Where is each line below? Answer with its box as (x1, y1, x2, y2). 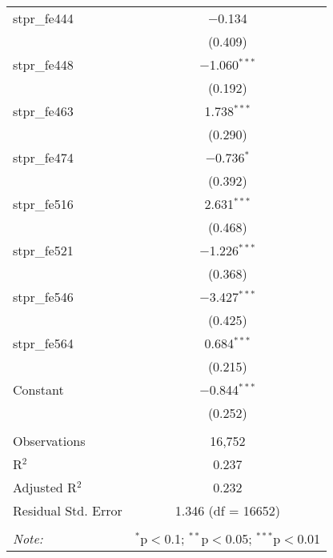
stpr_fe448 (13, 55, 74, 74)
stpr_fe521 (13, 241, 74, 259)
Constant (13, 380, 64, 399)
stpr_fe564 (13, 334, 74, 352)
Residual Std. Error (13, 501, 122, 520)
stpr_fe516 (13, 195, 74, 213)
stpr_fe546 (13, 287, 74, 306)
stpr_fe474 (13, 148, 74, 167)
